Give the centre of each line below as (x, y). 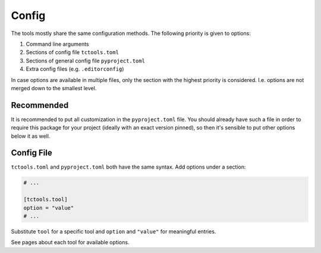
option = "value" (49, 208)
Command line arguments (57, 44)
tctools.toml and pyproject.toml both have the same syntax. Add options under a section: (128, 167)
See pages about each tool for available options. (70, 242)
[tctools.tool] (45, 200)
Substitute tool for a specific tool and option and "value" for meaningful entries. (114, 232)
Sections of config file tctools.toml (72, 52)
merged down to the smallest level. (54, 88)
